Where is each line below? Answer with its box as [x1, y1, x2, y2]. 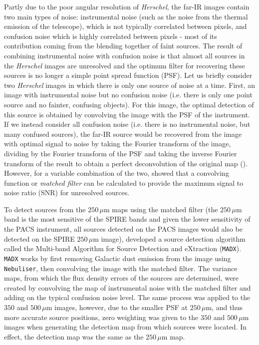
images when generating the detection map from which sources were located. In [4, 322, 247, 332]
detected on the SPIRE [4, 233, 75, 244]
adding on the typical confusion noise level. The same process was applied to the [4, 292, 251, 303]
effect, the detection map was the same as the [4, 331, 144, 342]
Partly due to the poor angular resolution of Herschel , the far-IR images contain [4, 1, 250, 11]
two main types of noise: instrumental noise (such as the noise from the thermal [4, 11, 248, 21]
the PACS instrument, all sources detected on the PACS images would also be [4, 224, 243, 234]
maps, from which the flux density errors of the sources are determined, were [4, 273, 239, 283]
